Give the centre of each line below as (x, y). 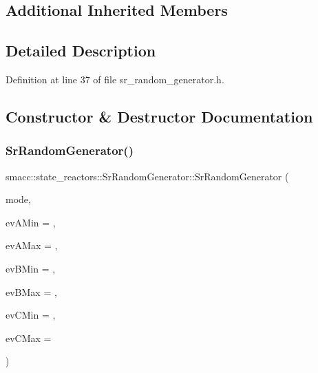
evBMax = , (31, 291)
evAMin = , (31, 222)
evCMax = (29, 338)
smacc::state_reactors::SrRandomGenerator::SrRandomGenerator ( (147, 176)
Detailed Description (81, 51)
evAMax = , (32, 245)
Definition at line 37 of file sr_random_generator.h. (115, 79)
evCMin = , (31, 315)
